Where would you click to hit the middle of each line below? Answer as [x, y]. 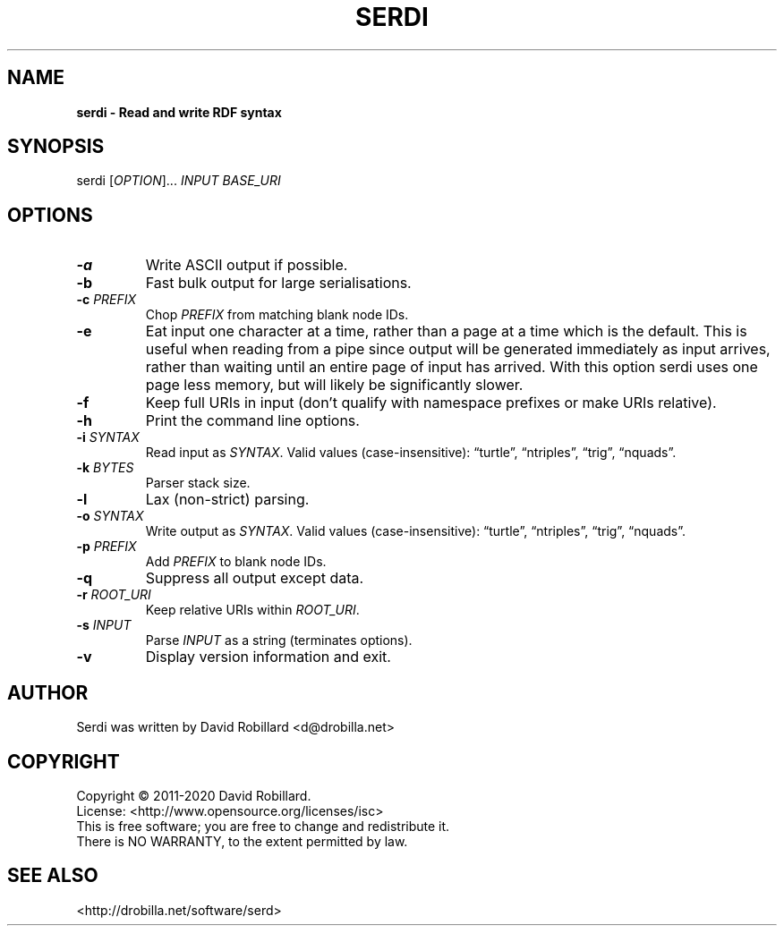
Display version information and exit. [268, 657]
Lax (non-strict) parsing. [227, 500]
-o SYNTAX [110, 516]
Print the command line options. [252, 421]
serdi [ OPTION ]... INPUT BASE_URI [179, 181]
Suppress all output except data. [255, 578]
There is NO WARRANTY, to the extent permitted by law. [242, 841]
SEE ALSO [53, 876]
